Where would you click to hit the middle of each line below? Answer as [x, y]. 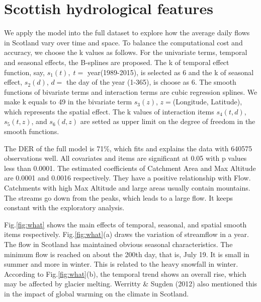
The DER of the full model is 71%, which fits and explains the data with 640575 [128, 148]
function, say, [24, 72]
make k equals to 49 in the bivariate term [68, 102]
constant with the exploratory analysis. [64, 207]
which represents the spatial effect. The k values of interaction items [109, 111]
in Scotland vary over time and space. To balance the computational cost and [123, 42]
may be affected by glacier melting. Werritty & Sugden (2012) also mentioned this [131, 284]
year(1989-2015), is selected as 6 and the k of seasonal [170, 72]
